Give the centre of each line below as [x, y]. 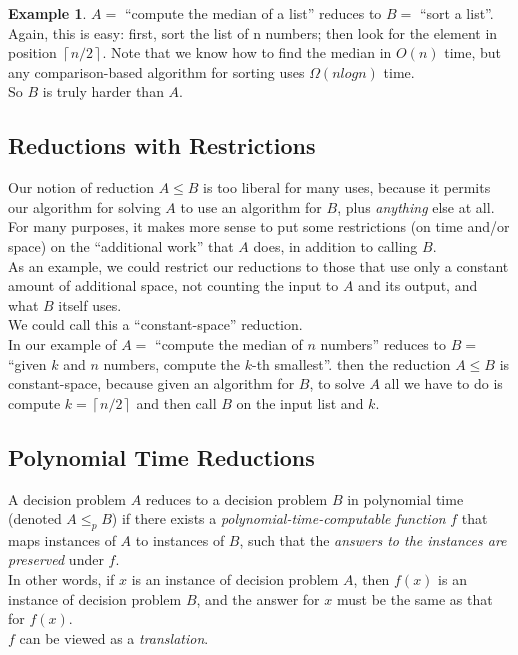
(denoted [35, 518]
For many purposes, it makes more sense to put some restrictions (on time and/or [259, 226]
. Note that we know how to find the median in [247, 52]
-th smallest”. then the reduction [351, 363]
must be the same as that [414, 598]
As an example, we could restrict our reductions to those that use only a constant [258, 265]
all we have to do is [443, 383]
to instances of [180, 539]
